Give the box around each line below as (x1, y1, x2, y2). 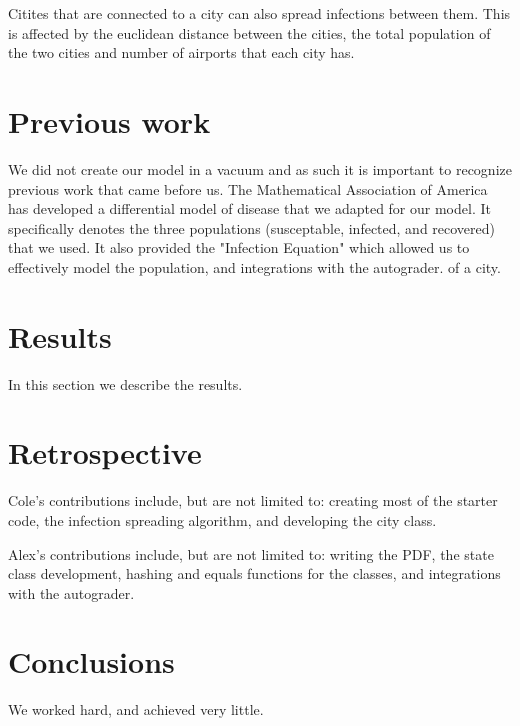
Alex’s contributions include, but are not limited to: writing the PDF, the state (8, 543, 494, 564)
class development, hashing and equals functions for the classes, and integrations (8, 563, 501, 584)
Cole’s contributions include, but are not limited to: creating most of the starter (8, 490, 498, 511)
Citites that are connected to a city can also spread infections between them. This (8, 3, 511, 23)
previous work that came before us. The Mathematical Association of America (8, 178, 488, 199)
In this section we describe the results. (8, 373, 243, 394)
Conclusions (8, 641, 175, 682)
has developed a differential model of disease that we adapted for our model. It (8, 198, 491, 219)
